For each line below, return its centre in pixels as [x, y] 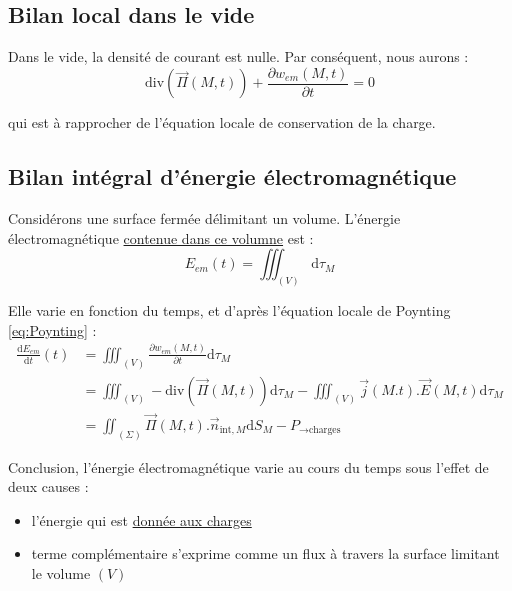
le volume [61, 573]
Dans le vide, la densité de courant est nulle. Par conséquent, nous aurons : [238, 56]
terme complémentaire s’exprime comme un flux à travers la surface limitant [265, 553]
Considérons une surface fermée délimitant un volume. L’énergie [204, 218]
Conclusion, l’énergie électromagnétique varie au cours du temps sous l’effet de [248, 466]
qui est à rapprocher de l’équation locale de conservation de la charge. [222, 122]
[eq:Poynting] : [52, 329]
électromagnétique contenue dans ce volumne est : [161, 237]
